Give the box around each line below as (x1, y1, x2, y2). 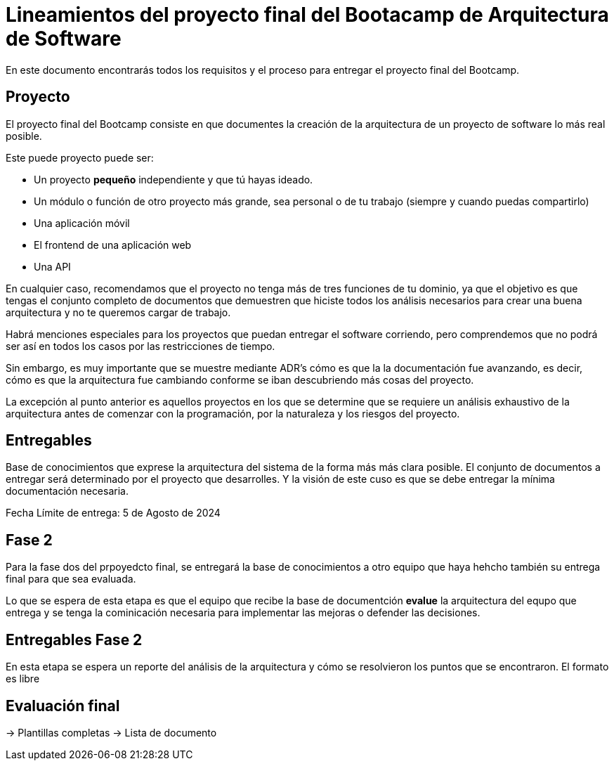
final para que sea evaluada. (6, 573, 136, 585)
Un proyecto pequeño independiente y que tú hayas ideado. (34, 173, 313, 186)
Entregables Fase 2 (6, 630, 143, 649)
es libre (6, 673, 40, 685)
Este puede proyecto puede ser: (6, 151, 154, 164)
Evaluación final (6, 696, 120, 715)
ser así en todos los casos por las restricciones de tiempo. (6, 339, 275, 352)
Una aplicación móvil (34, 216, 130, 229)
